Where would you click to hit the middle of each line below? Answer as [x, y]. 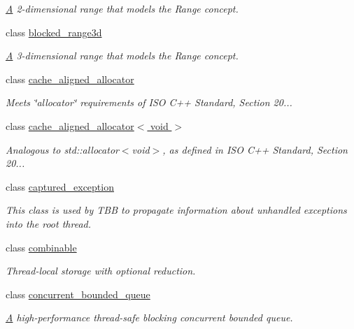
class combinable [41, 247]
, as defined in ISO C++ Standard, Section [255, 149]
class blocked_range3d [54, 32]
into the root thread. [49, 223]
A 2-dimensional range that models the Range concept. [122, 8]
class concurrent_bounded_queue [78, 294]
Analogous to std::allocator [62, 149]
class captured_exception [60, 186]
